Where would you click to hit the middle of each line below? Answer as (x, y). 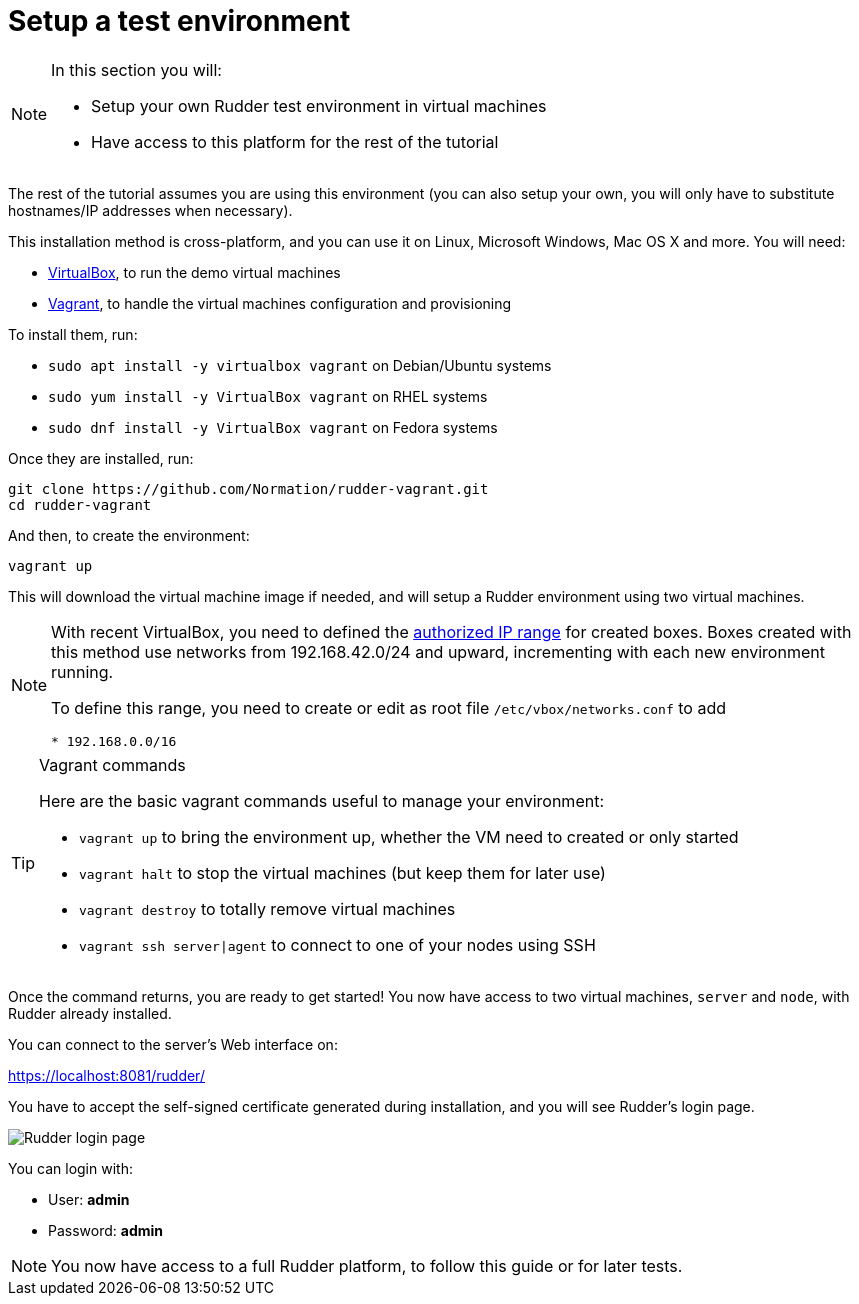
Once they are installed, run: (101, 458)
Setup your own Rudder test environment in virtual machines (319, 105)
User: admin (89, 1199)
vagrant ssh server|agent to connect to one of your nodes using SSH (337, 944)
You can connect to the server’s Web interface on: (173, 1044)
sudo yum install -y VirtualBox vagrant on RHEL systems (268, 396)
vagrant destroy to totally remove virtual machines (267, 908)
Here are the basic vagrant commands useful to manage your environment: (322, 800)
